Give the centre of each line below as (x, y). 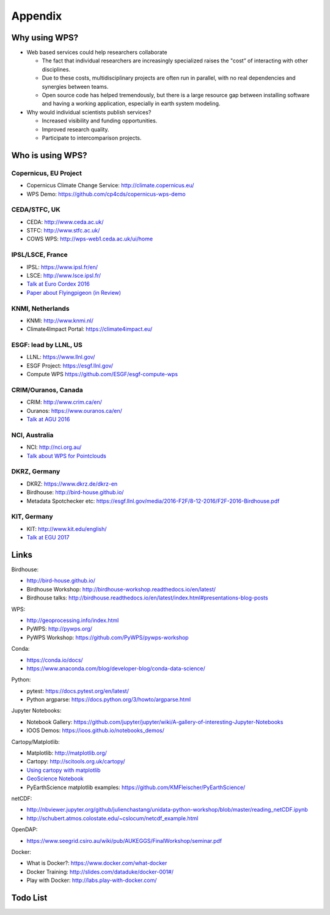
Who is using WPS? (49, 155)
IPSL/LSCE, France (40, 255)
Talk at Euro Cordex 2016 (58, 284)
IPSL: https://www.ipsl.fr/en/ (62, 267)
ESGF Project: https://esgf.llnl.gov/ (70, 365)
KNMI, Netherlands (40, 308)
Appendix (37, 16)
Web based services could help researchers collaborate (97, 53)
